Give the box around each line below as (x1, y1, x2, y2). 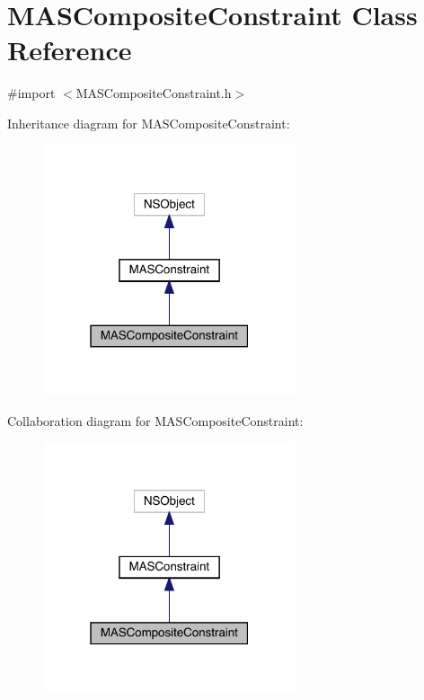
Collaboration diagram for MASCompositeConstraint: (7, 411, 304, 430)
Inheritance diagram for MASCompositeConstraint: (7, 113, 290, 132)
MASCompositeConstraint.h (75, 84, 232, 102)
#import (7, 84, 56, 102)
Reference (7, 31, 132, 68)
